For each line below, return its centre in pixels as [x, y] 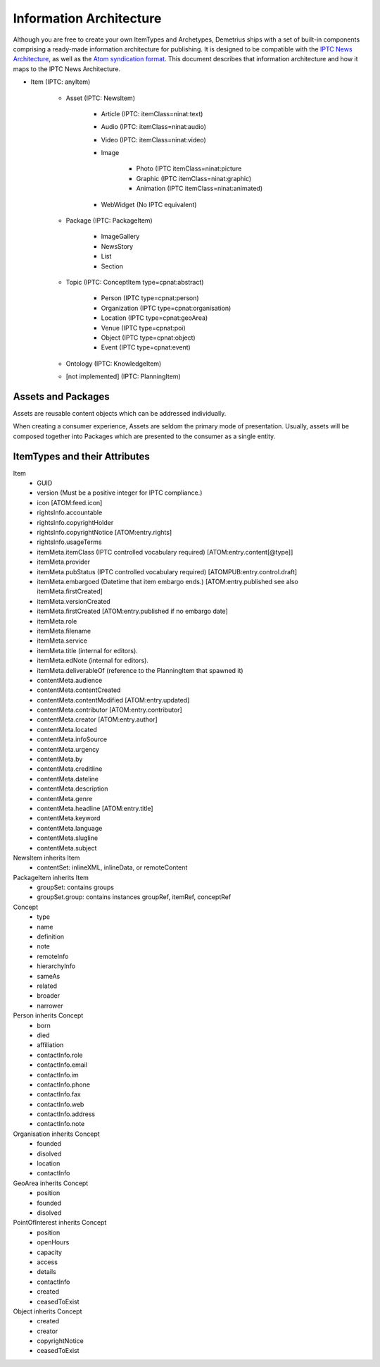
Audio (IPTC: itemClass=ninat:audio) [154, 127]
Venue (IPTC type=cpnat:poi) [143, 328]
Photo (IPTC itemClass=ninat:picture [189, 168]
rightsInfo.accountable [70, 513]
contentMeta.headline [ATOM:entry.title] [95, 808]
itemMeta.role [57, 621]
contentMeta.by [60, 759]
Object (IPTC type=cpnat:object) [148, 338]
